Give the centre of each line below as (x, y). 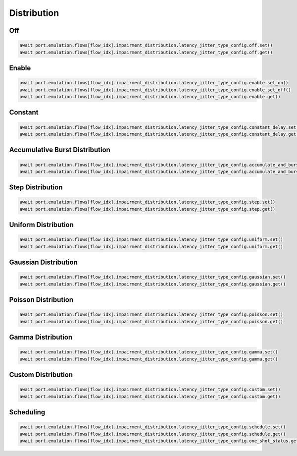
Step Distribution (36, 188)
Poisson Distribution (41, 300)
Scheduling (27, 412)
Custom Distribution (41, 375)
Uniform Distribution (42, 225)
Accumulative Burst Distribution (60, 150)
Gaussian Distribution (43, 262)
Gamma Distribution (41, 337)
